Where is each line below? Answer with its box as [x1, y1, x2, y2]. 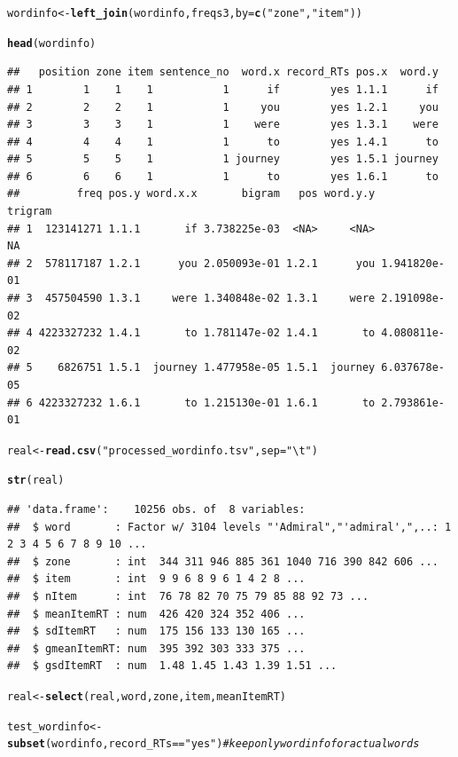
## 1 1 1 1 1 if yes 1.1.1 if [7, 83, 439, 96]
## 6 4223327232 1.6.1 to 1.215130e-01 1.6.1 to [7, 396, 376, 409]
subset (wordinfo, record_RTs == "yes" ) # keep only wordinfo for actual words [7, 737, 420, 751]
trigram [7, 205, 52, 218]
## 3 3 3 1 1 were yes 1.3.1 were [7, 118, 439, 131]
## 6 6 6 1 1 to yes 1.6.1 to [7, 170, 439, 183]
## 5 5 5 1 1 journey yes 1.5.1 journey [7, 153, 439, 166]
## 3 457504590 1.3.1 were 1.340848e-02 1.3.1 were [7, 292, 376, 305]
